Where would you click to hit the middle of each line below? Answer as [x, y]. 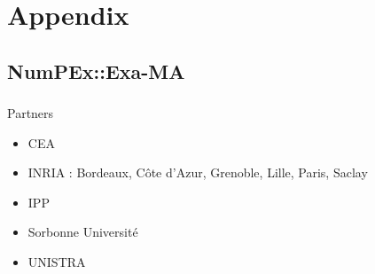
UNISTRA [57, 262]
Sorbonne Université [83, 232]
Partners [31, 113]
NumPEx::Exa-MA [96, 70]
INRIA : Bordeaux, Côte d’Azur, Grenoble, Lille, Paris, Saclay [198, 172]
